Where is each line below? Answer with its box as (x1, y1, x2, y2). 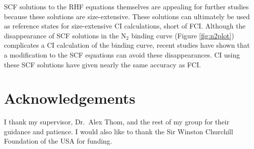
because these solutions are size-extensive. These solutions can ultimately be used (4, 11, 250, 21)
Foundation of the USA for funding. (4, 136, 112, 146)
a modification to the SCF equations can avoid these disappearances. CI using (4, 49, 240, 60)
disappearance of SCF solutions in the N (4, 30, 126, 40)
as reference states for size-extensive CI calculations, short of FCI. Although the (4, 21, 246, 31)
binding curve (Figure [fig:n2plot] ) (131, 30, 234, 40)
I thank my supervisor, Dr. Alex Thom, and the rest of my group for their (4, 117, 229, 127)
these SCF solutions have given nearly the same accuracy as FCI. (4, 59, 201, 69)
